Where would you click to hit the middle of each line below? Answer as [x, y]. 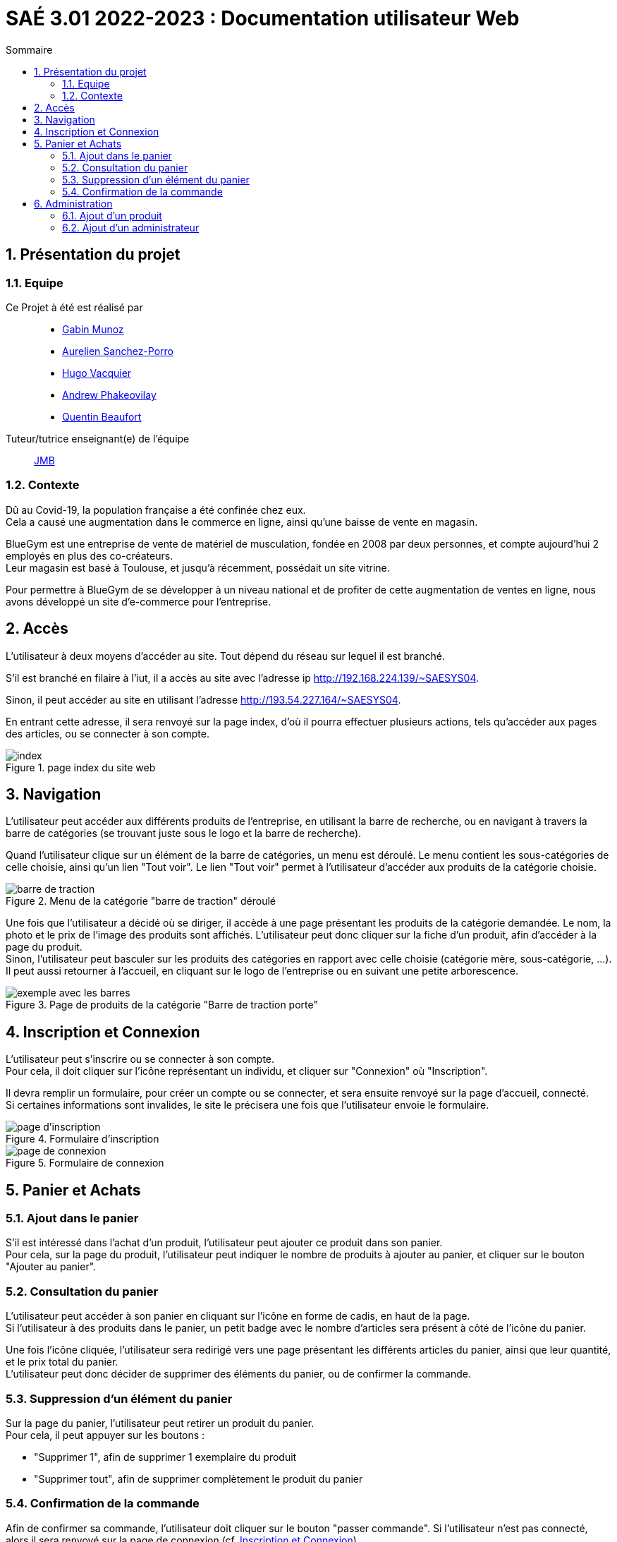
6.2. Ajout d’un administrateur [131, 227]
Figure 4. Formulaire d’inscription [83, 1139]
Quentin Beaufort [102, 416]
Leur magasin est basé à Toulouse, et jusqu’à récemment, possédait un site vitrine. [198, 567]
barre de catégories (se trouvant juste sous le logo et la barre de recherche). [184, 833]
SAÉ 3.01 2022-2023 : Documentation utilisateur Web [263, 18]
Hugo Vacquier [97, 373]
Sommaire [29, 49]
